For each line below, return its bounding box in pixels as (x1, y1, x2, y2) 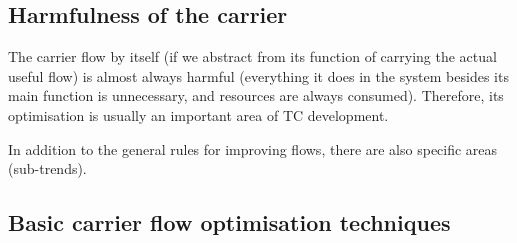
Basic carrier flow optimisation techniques (8, 207, 451, 238)
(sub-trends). (8, 158, 87, 179)
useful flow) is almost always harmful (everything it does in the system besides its (8, 65, 509, 86)
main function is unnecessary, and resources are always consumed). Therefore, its (8, 85, 504, 106)
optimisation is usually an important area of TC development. (8, 104, 389, 125)
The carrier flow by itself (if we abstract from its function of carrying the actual (8, 46, 497, 67)
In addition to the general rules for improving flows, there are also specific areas (8, 138, 498, 159)
